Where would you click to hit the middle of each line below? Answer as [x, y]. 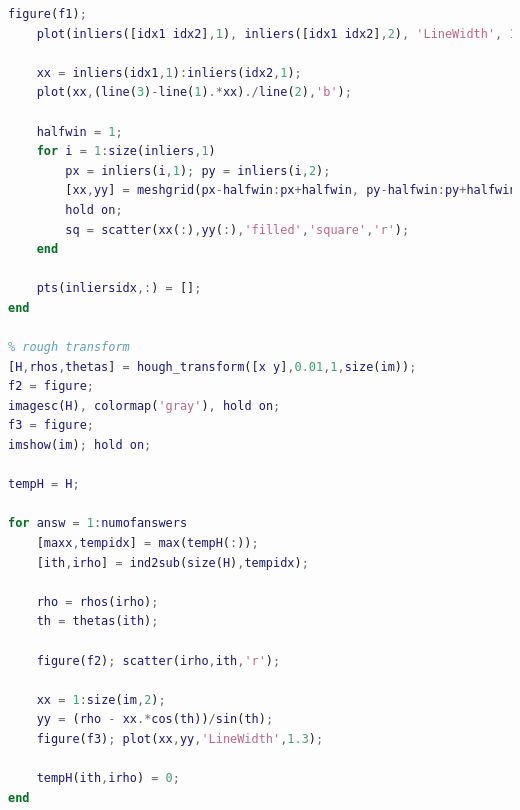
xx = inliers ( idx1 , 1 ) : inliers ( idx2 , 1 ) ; [169, 72]
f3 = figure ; [51, 425]
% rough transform [69, 347]
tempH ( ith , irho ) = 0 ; [108, 778]
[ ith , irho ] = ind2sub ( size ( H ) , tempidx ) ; [172, 562]
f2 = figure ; [51, 386]
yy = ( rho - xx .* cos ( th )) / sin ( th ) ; [155, 719]
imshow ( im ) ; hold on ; [80, 445]
